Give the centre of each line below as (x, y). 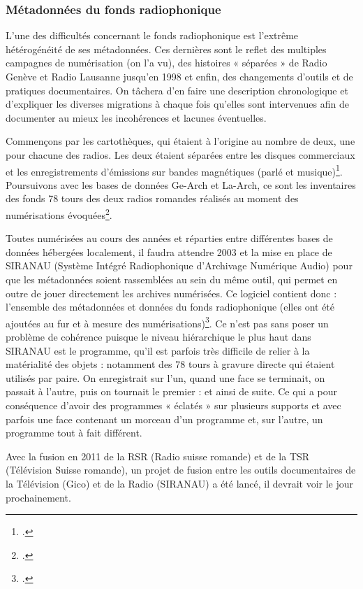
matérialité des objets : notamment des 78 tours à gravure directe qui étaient (170, 364)
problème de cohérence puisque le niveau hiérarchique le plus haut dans (158, 337)
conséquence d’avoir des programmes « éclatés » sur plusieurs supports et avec (173, 405)
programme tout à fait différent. (74, 433)
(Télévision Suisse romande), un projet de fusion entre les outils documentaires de (181, 470)
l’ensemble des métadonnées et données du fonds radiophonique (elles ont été (170, 307)
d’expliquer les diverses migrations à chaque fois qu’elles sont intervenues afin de (177, 104)
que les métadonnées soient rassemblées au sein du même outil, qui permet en (172, 279)
